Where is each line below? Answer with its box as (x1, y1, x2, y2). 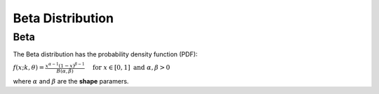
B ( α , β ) (56, 68, 74, 75)
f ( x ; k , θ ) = (13, 63, 45, 72)
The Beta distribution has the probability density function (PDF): (13, 50, 198, 58)
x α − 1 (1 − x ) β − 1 (45, 61, 85, 69)
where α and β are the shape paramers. (13, 77, 129, 85)
